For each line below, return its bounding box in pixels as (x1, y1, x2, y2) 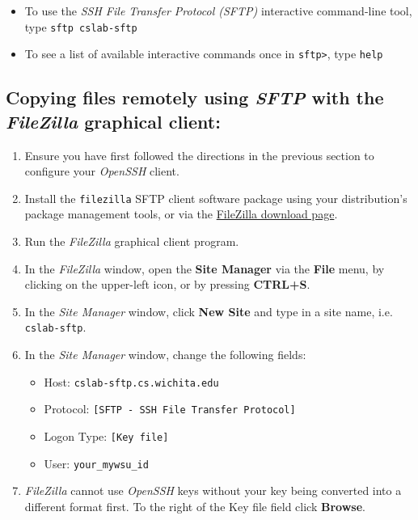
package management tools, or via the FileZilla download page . (24, 205, 338, 222)
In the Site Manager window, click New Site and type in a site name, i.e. (24, 302, 393, 319)
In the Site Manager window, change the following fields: (24, 345, 306, 362)
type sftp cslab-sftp (24, 18, 137, 35)
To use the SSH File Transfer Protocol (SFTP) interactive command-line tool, (24, 2, 412, 19)
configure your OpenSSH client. (24, 163, 179, 180)
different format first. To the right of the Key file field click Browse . (24, 497, 365, 514)
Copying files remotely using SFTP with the (6, 85, 384, 110)
